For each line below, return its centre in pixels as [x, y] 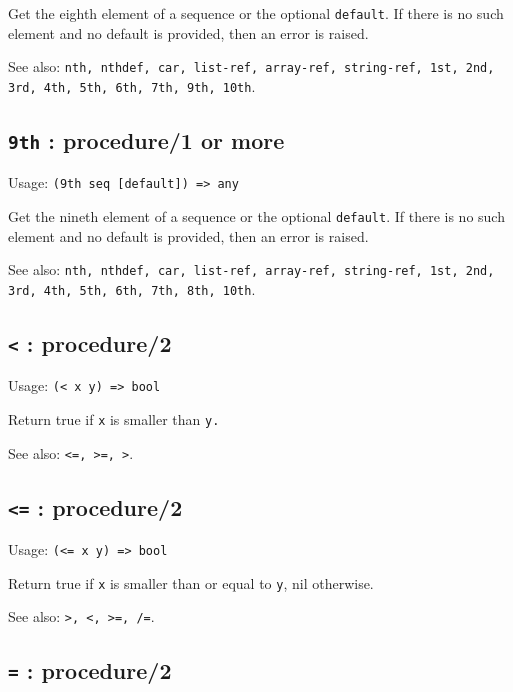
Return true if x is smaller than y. [114, 419]
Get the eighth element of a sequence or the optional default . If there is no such [256, 13]
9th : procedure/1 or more [146, 139]
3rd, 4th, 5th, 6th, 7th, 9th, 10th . [132, 85]
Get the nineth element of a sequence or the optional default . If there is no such [256, 216]
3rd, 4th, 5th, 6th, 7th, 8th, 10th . [132, 288]
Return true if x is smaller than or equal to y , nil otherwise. [191, 582]
